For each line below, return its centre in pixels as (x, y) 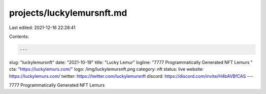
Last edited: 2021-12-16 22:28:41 (42, 28)
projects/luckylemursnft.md (68, 13)
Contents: (19, 36)
